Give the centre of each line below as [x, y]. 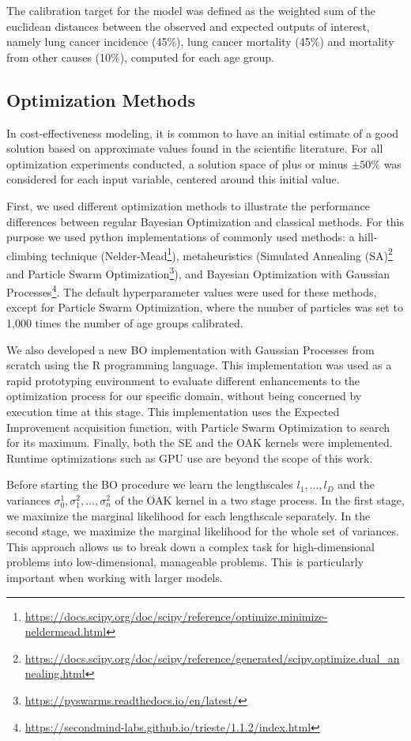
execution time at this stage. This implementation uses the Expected [173, 412]
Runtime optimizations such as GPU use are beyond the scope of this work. [190, 457]
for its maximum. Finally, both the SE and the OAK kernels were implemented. [200, 442]
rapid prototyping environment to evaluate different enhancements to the [183, 380]
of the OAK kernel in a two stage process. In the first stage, [260, 500]
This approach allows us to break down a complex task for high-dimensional [191, 546]
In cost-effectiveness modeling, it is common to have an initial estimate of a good [203, 132]
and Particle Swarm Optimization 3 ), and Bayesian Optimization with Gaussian [198, 272]
